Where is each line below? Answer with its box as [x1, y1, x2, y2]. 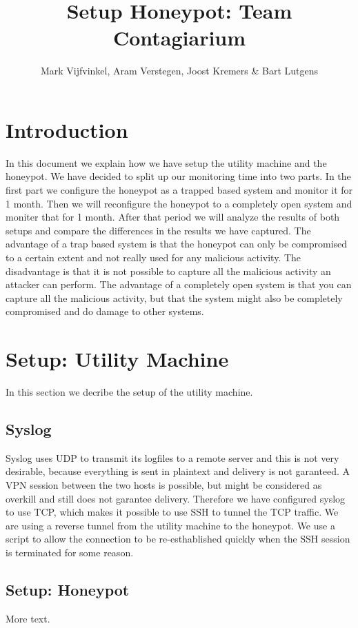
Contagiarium [112, 23, 246, 52]
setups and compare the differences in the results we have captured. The [6, 223, 311, 237]
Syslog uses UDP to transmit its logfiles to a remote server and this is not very [6, 450, 339, 465]
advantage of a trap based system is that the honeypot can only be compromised [6, 236, 348, 251]
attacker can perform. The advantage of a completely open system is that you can [6, 277, 352, 292]
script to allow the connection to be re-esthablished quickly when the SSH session [6, 531, 350, 546]
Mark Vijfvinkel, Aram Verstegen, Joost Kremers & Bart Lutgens [40, 63, 319, 78]
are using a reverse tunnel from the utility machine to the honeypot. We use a [6, 518, 335, 532]
